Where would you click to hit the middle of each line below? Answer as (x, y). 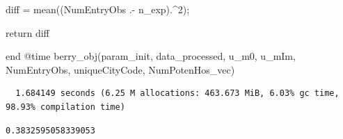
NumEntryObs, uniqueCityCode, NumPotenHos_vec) (120, 69)
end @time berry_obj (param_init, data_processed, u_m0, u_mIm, (151, 56)
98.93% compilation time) (65, 107)
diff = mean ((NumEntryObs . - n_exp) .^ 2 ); (98, 9)
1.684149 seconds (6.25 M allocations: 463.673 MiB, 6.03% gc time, (177, 93)
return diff (27, 32)
